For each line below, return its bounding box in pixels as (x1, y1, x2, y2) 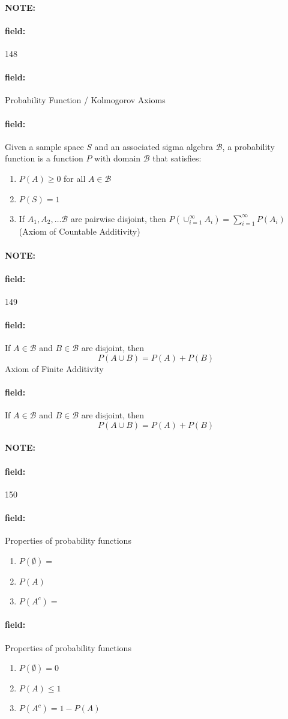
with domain (94, 152, 141, 164)
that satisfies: (152, 152, 202, 164)
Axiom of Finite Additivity (5, 362, 104, 375)
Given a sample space (5, 140, 84, 152)
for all (64, 172, 86, 184)
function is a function (5, 152, 83, 164)
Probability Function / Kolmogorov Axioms (5, 94, 166, 106)
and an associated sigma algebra (94, 140, 214, 152)
